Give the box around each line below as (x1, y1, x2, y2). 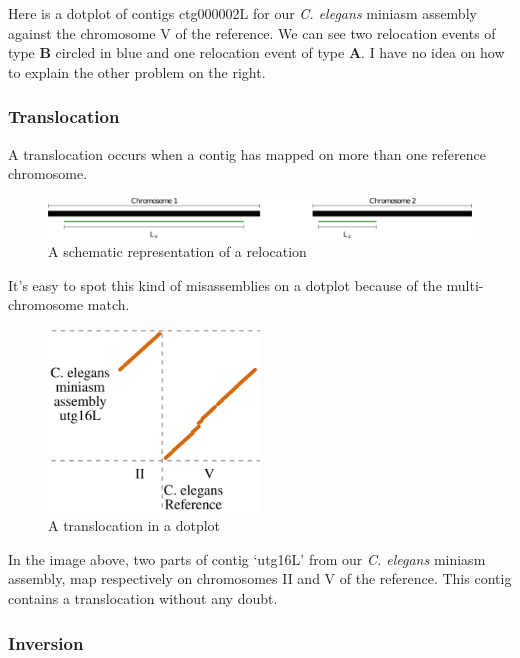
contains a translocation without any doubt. (8, 588, 278, 609)
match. (87, 294, 130, 315)
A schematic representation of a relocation (48, 241, 307, 262)
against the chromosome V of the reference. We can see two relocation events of (8, 22, 496, 43)
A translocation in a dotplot (48, 515, 221, 536)
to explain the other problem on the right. (8, 61, 266, 82)
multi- (446, 274, 484, 295)
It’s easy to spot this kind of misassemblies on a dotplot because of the (8, 274, 442, 295)
